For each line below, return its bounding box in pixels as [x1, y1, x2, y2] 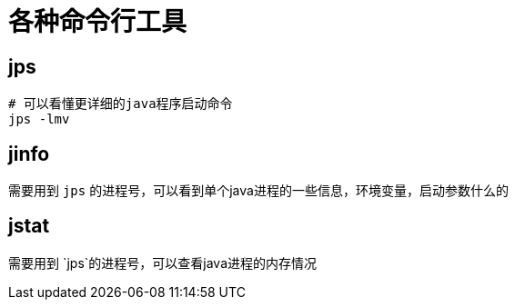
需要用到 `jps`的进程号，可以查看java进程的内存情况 [8, 254, 318, 271]
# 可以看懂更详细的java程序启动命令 [8, 96, 233, 112]
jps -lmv [8, 112, 70, 127]
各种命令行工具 [8, 6, 187, 37]
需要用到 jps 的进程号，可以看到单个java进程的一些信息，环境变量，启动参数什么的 [8, 183, 509, 199]
